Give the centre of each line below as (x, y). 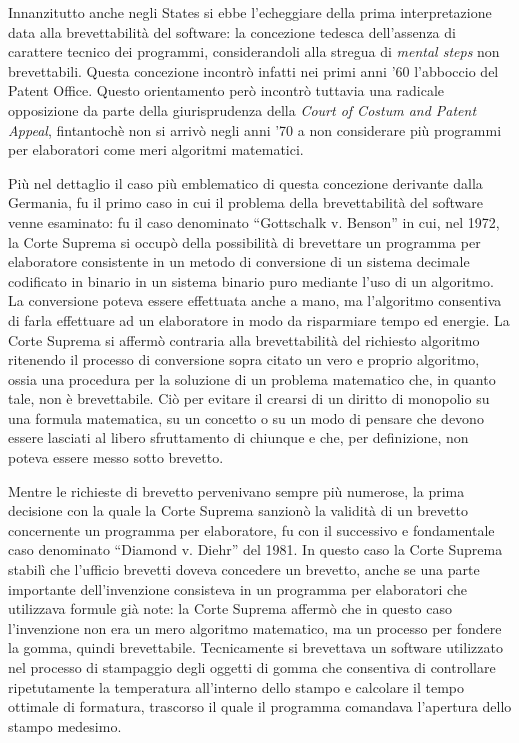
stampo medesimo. (65, 725)
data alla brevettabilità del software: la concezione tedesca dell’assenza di (232, 31)
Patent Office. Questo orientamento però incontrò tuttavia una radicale (226, 90)
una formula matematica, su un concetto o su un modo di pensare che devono (246, 417)
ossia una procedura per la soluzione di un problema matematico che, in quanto (252, 378)
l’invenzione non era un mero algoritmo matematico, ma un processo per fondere (255, 627)
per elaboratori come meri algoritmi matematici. (156, 149)
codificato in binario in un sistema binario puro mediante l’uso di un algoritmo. (251, 280)
